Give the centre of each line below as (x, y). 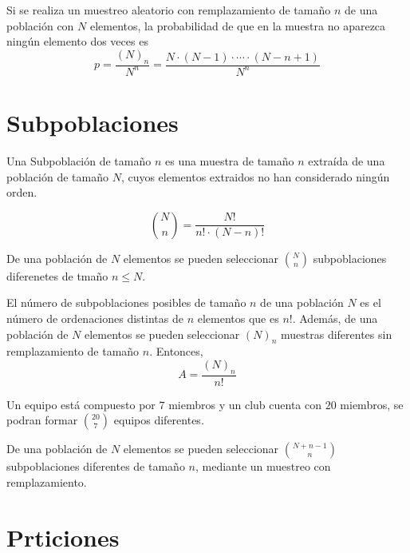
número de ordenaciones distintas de (95, 318)
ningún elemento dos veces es (77, 41)
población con (40, 25)
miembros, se (372, 404)
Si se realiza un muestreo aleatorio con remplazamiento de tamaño (169, 10)
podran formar (42, 420)
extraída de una (347, 161)
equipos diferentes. (159, 420)
